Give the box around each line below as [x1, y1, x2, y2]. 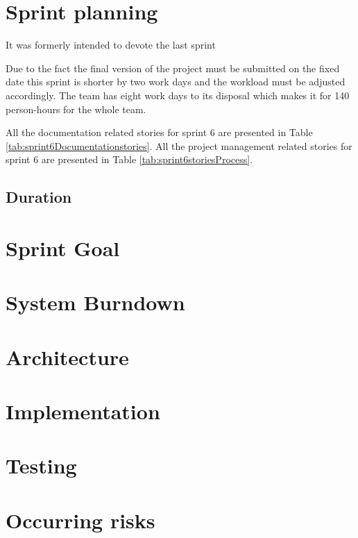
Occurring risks [6, 505, 155, 534]
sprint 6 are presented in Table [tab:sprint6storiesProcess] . [6, 152, 253, 167]
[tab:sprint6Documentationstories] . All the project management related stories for [6, 138, 352, 153]
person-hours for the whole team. [6, 101, 146, 116]
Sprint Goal [6, 233, 120, 262]
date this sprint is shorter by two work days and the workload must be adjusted [6, 74, 346, 89]
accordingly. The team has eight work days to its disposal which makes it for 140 [6, 87, 350, 102]
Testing [6, 451, 77, 480]
